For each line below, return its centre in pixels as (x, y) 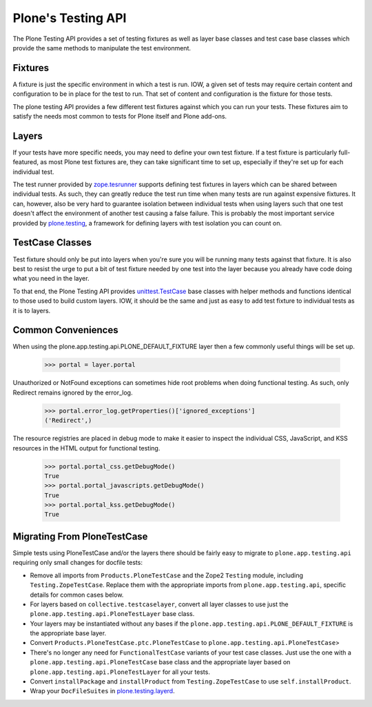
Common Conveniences (65, 330)
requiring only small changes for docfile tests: (77, 563)
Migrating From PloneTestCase (80, 536)
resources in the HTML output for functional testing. (86, 448)
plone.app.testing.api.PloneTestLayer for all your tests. (120, 672)
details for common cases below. (77, 595)
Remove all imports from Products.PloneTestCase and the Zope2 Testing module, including (166, 575)
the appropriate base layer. (68, 633)
